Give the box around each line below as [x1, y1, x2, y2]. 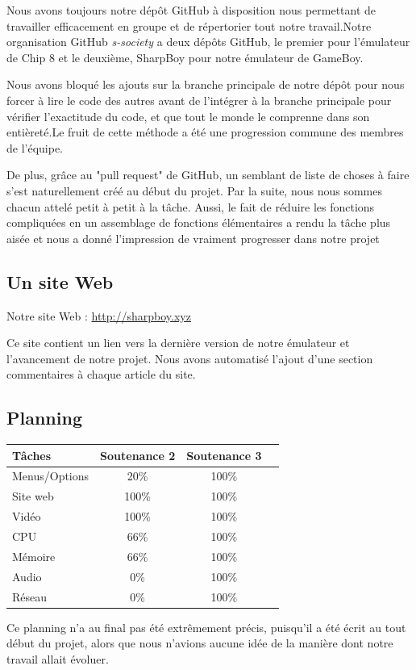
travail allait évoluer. [6, 650, 109, 667]
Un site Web [6, 269, 114, 294]
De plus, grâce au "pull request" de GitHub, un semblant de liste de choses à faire [6, 166, 410, 183]
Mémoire [12, 547, 56, 564]
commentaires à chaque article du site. [6, 366, 196, 383]
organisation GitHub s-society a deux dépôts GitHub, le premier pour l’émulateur [6, 33, 410, 50]
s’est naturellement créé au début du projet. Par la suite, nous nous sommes [6, 182, 382, 199]
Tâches [12, 446, 52, 463]
